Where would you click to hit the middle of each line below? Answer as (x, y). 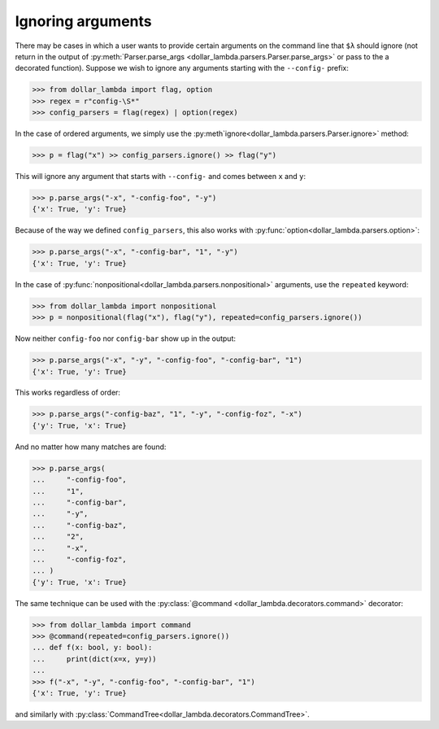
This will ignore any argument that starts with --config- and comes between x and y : (161, 177)
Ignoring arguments (83, 21)
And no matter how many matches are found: (91, 447)
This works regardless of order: (68, 393)
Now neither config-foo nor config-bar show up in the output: (125, 338)
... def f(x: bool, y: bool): (92, 648)
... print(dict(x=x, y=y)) (95, 659)
